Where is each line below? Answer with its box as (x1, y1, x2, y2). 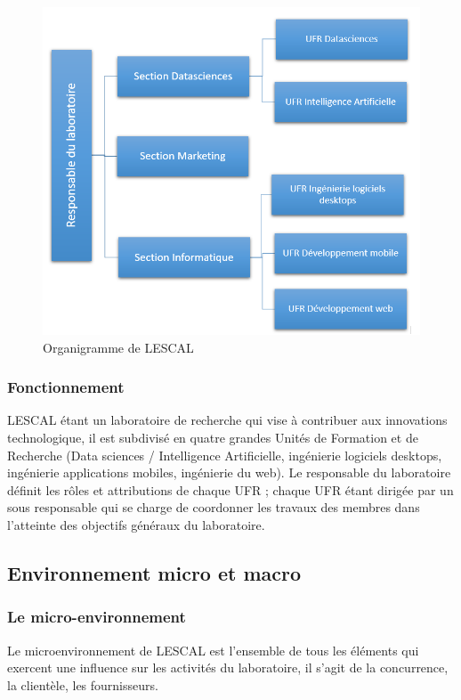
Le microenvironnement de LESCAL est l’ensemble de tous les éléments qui (7, 640, 419, 659)
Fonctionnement (7, 376, 125, 398)
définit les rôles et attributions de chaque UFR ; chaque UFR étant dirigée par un (7, 480, 454, 499)
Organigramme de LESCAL (43, 338, 194, 356)
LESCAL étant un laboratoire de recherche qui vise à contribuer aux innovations (7, 411, 448, 429)
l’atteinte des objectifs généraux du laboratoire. (7, 516, 265, 534)
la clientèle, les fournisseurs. (7, 675, 158, 694)
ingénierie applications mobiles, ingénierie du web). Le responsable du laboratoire (7, 463, 451, 482)
